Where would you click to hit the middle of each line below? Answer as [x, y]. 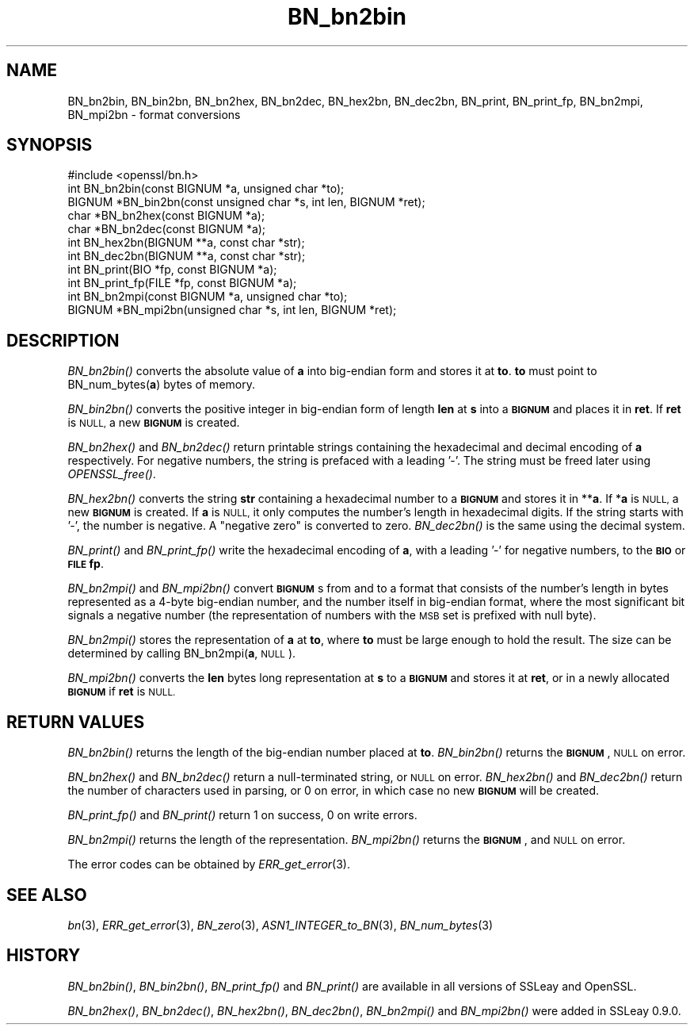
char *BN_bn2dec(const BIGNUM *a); [167, 229]
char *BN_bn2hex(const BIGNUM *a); [166, 216]
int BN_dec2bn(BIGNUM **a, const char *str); [187, 256]
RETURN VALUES [76, 722]
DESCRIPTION [63, 340]
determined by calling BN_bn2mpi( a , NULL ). [182, 653]
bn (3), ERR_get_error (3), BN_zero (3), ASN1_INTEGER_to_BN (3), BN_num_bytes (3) [280, 925]
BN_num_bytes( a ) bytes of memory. [161, 385]
